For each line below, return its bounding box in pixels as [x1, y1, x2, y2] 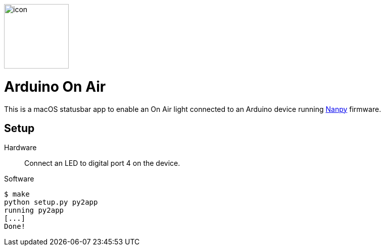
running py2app [4, 206, 64, 215]
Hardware [4, 143, 37, 152]
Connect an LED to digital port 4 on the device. [24, 159, 180, 168]
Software [4, 174, 34, 183]
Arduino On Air [4, 78, 106, 95]
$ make [4, 190, 30, 199]
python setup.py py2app [4, 198, 98, 207]
